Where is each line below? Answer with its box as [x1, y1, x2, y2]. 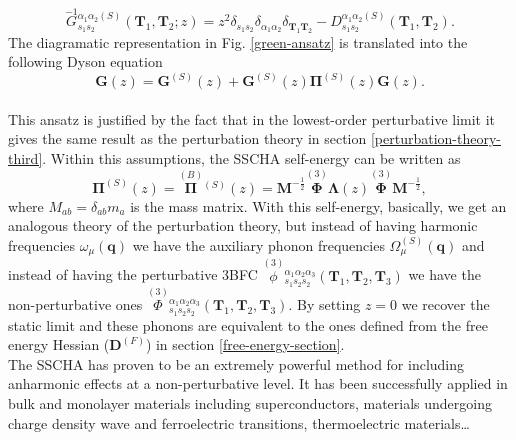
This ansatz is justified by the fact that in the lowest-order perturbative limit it [8, 108, 496, 129]
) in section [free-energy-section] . [145, 334, 345, 355]
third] [8, 148, 43, 169]
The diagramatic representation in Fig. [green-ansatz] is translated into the [8, 31, 468, 52]
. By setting [288, 293, 361, 314]
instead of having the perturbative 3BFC [8, 264, 258, 285]
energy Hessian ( [8, 334, 110, 355]
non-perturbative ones [8, 293, 143, 314]
